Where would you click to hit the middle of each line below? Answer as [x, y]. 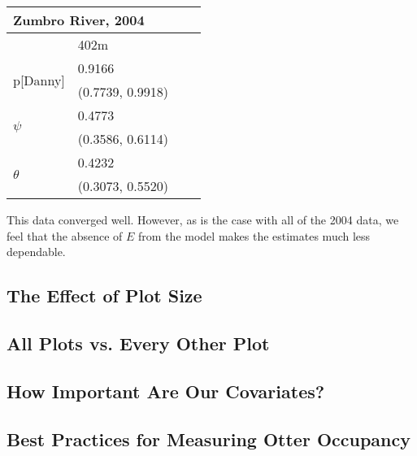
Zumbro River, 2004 [79, 20]
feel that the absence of [65, 235]
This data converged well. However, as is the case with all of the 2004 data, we [203, 219]
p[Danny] [39, 80]
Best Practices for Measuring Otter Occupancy [208, 439]
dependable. [36, 252]
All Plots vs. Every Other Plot [138, 343]
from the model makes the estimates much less [254, 235]
